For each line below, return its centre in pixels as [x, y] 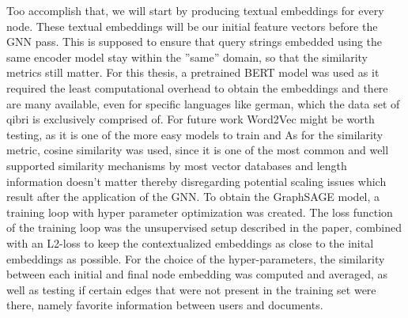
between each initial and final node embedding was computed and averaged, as [197, 274]
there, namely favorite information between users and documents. [165, 305]
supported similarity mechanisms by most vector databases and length [177, 165]
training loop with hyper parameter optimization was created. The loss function [200, 212]
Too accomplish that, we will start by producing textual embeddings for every [195, 10]
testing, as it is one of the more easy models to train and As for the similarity [195, 134]
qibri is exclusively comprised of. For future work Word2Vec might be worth [191, 119]
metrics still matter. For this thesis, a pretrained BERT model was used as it [193, 72]
